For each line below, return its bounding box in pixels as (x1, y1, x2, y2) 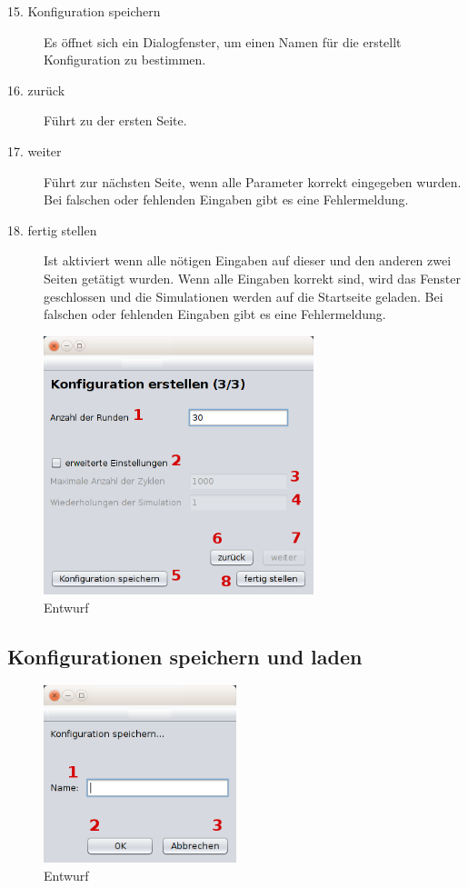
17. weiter (7, 141, 62, 160)
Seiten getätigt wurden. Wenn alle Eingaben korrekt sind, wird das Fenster (44, 268, 461, 287)
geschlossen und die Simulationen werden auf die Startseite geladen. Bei (44, 286, 443, 305)
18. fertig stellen (7, 220, 97, 239)
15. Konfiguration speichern (7, 2, 161, 20)
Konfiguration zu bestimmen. (44, 50, 206, 69)
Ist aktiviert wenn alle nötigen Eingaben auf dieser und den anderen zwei (44, 251, 452, 270)
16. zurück (7, 80, 65, 99)
